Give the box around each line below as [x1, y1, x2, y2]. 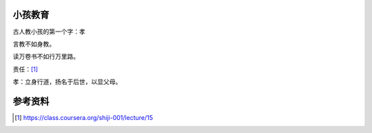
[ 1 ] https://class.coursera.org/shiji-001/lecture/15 [14, 113, 154, 121]
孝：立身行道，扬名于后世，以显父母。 [12, 77, 122, 86]
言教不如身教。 [12, 40, 55, 48]
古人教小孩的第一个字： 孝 [12, 27, 85, 36]
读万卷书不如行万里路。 [12, 52, 79, 61]
